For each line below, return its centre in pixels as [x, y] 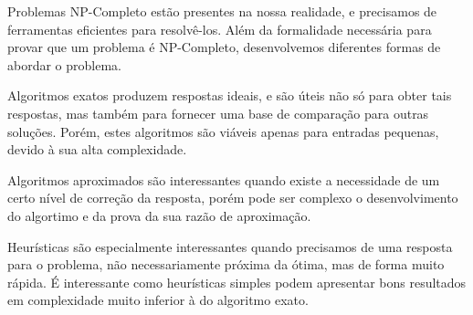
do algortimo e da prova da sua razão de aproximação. [159, 215]
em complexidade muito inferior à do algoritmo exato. [158, 300]
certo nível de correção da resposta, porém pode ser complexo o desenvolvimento [233, 198]
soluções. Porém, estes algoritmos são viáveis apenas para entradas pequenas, [223, 131]
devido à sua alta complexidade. [97, 149]
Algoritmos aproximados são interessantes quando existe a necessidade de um [224, 179]
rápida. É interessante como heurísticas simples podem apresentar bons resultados [237, 282]
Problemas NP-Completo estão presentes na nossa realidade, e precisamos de [222, 11]
